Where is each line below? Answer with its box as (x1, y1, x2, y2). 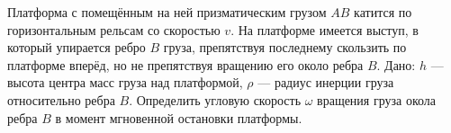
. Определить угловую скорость (129, 90, 302, 109)
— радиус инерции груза (257, 73, 394, 92)
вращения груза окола (317, 90, 437, 109)
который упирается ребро (7, 38, 146, 57)
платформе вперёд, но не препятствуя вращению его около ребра (7, 55, 364, 74)
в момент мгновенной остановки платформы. (55, 108, 302, 127)
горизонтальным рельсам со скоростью (7, 20, 221, 39)
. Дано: (376, 55, 416, 74)
